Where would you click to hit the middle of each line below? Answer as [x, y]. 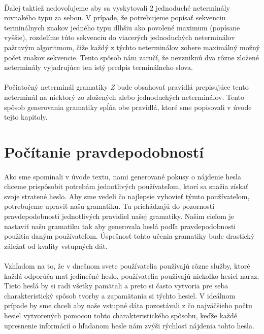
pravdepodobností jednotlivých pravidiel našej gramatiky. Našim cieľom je [119, 216]
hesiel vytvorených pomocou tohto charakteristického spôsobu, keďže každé [121, 315]
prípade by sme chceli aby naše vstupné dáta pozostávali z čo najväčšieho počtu [128, 305]
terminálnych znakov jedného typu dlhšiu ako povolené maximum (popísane [122, 27]
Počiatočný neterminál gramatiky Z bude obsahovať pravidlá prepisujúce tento [126, 87]
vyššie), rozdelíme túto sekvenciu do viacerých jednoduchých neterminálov [120, 37]
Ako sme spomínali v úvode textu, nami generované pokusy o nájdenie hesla [123, 176]
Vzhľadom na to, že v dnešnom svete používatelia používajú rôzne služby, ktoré [127, 266]
